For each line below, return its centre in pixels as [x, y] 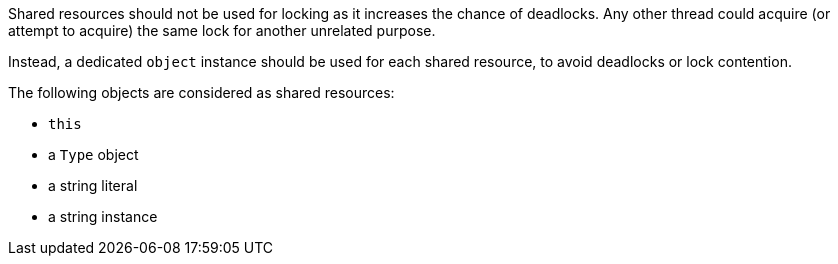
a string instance [103, 216]
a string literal [93, 185]
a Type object [93, 154]
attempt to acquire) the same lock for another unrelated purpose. [222, 30]
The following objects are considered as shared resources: [201, 92]
